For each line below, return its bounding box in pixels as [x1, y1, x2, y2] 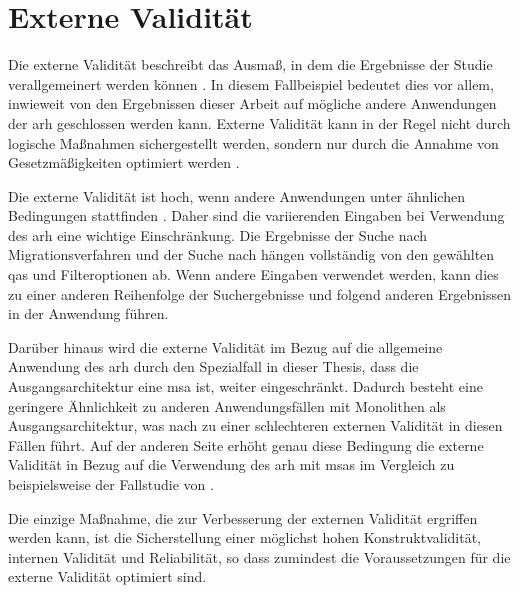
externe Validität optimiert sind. [8, 566, 207, 587]
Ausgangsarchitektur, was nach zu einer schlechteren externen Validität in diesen [8, 415, 503, 436]
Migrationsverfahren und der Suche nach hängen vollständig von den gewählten [8, 244, 495, 265]
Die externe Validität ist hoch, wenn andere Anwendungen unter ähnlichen [8, 185, 465, 206]
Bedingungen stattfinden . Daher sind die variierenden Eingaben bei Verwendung [8, 205, 505, 226]
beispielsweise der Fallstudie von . [8, 474, 214, 494]
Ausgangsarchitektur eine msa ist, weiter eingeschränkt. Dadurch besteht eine [8, 376, 483, 397]
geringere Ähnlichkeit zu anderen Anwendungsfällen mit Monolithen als [8, 395, 446, 416]
